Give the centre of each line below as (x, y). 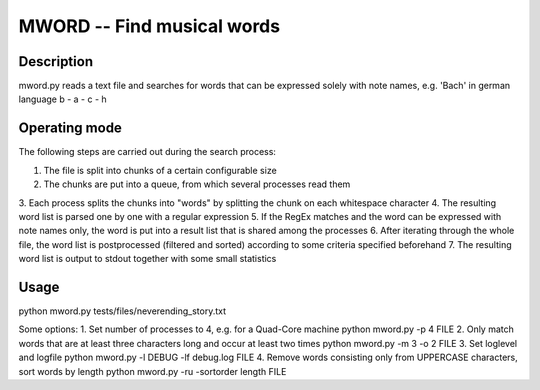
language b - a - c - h (62, 99)
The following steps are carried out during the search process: (147, 152)
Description (56, 61)
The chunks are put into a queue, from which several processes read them (197, 184)
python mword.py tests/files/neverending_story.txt (122, 311)
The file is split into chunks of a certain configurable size (160, 170)
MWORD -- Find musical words (149, 26)
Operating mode (70, 128)
